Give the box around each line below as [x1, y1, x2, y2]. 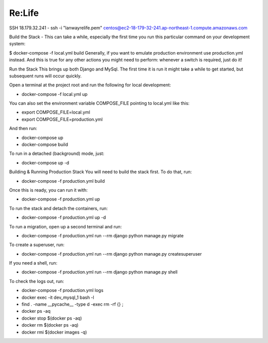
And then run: [9, 126, 37, 132]
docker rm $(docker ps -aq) [21, 322, 79, 328]
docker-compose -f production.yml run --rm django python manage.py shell [21, 269, 178, 275]
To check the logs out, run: [9, 278, 65, 284]
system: [9, 41, 26, 47]
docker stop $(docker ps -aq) [21, 315, 82, 321]
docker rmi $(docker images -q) [21, 329, 87, 335]
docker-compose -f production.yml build [21, 178, 105, 184]
